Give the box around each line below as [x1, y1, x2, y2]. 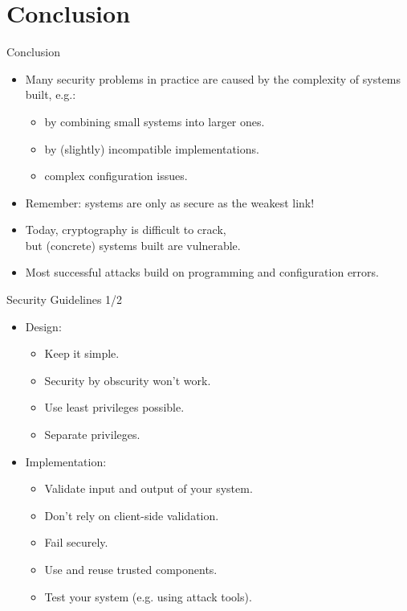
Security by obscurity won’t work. [44, 371, 211, 388]
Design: [25, 318, 62, 334]
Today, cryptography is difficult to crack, [25, 221, 226, 238]
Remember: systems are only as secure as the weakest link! [25, 194, 315, 211]
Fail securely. [44, 534, 108, 551]
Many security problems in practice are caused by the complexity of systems [25, 70, 401, 87]
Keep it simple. [44, 345, 120, 362]
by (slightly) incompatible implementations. [44, 140, 259, 157]
